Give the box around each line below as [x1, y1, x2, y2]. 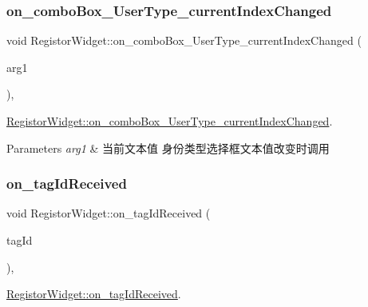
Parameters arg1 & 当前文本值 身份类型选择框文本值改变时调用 [6, 139, 330, 156]
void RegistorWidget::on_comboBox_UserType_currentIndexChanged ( [6, 32, 362, 49]
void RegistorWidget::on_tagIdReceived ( [6, 205, 211, 221]
